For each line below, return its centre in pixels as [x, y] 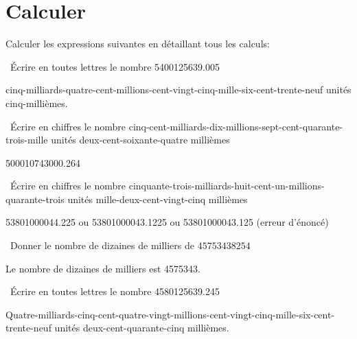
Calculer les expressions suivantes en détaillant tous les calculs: [138, 44]
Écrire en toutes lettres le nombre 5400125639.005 [115, 66]
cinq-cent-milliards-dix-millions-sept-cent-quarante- [236, 126]
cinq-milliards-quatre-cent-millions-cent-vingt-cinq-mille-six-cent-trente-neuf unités [178, 90]
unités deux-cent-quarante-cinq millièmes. [142, 328]
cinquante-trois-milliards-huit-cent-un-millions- [227, 186]
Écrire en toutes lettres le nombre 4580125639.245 [115, 291]
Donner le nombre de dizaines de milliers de [102, 245]
